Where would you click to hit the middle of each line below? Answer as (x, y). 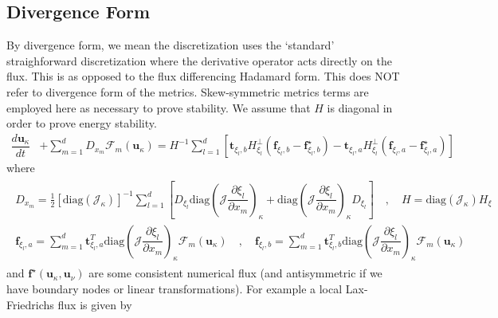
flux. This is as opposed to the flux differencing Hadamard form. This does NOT (203, 76)
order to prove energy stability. (82, 123)
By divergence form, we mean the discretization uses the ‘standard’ (171, 45)
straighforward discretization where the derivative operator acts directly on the (199, 60)
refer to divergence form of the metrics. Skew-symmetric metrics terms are (188, 91)
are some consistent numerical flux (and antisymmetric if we (235, 273)
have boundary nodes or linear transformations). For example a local (174, 288)
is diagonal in (360, 107)
